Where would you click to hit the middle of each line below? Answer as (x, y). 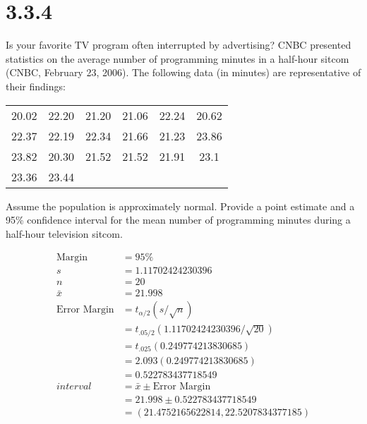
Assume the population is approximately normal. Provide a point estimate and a (180, 206)
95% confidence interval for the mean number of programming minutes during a (178, 220)
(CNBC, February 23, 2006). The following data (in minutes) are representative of (183, 72)
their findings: (36, 86)
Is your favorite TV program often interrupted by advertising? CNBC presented (179, 45)
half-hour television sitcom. (64, 233)
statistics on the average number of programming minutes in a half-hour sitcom (178, 58)
